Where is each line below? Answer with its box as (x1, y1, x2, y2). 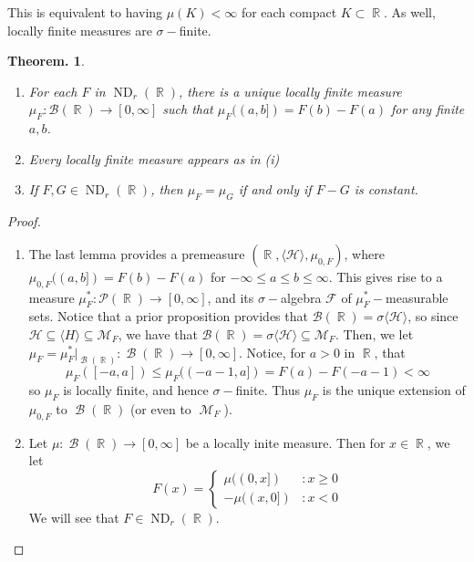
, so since (407, 307, 459, 326)
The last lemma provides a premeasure (28, 244, 245, 263)
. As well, (384, 3, 436, 21)
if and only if (238, 180, 312, 199)
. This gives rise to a (328, 266, 443, 286)
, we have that (118, 324, 198, 343)
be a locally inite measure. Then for (185, 432, 386, 452)
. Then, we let (335, 324, 414, 343)
